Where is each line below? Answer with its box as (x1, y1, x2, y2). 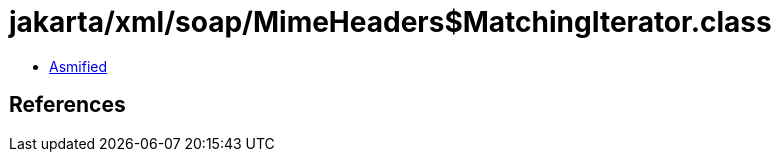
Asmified (49, 57, 108, 75)
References (9, 92, 126, 118)
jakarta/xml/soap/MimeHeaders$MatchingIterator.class (9, 5, 772, 39)
